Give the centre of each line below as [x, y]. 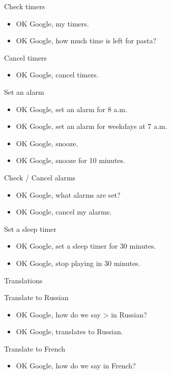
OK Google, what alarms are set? [68, 194]
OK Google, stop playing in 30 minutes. [78, 263]
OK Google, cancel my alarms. [64, 212]
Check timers [25, 6]
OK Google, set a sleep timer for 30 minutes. [86, 246]
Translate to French [35, 348]
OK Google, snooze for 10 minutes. [70, 160]
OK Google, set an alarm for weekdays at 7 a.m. [92, 126]
